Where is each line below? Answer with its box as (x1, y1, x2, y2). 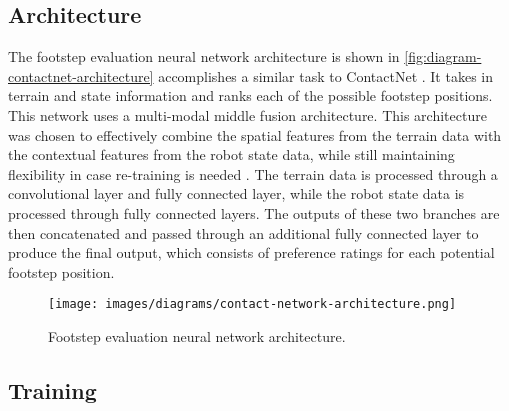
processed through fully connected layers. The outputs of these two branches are (8, 202, 500, 223)
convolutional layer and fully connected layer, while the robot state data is (8, 183, 465, 204)
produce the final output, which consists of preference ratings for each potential (8, 242, 495, 263)
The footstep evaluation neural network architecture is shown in (8, 46, 400, 67)
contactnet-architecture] (8, 65, 154, 86)
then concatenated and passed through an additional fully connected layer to (8, 222, 479, 243)
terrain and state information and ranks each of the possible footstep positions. (8, 85, 493, 106)
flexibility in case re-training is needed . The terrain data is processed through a (8, 163, 498, 184)
